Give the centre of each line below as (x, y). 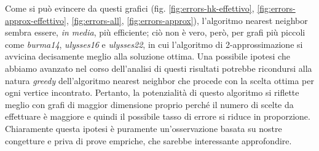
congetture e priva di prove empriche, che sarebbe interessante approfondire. (148, 140)
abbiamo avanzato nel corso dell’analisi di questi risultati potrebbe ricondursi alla (159, 68)
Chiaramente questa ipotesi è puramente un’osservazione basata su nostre (144, 128)
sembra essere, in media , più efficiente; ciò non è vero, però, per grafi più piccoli (155, 32)
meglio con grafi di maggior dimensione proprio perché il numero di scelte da (149, 104)
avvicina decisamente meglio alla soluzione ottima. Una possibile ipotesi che (148, 56)
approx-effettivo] (36, 20)
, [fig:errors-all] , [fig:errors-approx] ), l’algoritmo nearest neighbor (187, 20)
